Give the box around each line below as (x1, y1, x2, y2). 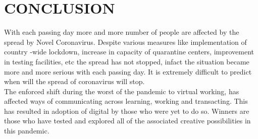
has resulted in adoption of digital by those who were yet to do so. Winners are (4, 105, 249, 116)
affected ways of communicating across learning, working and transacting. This (4, 96, 248, 106)
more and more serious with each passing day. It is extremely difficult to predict (4, 66, 252, 77)
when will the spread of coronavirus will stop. (4, 76, 145, 87)
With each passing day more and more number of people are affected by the (4, 27, 239, 37)
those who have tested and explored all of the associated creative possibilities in (4, 115, 251, 126)
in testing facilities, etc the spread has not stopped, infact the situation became (4, 56, 249, 66)
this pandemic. (4, 125, 49, 136)
